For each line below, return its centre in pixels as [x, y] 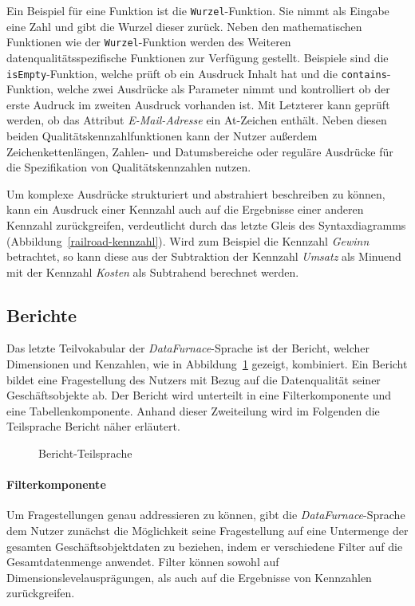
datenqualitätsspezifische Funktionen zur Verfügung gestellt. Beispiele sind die [198, 57]
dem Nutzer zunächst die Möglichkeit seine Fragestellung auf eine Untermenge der [207, 531]
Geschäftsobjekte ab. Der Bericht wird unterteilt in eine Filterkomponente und [199, 395]
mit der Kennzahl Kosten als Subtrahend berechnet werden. [153, 272]
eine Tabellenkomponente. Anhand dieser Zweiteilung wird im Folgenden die [193, 410]
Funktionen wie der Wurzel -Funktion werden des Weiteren [149, 42]
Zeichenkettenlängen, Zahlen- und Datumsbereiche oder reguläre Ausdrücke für [200, 151]
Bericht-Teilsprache [85, 453]
